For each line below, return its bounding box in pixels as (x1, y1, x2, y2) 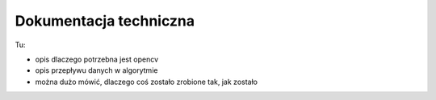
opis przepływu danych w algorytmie (35, 66, 158, 75)
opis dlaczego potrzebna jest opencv (35, 54, 159, 64)
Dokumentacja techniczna (15, 12, 195, 30)
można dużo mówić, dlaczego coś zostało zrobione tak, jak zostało (35, 77, 258, 86)
